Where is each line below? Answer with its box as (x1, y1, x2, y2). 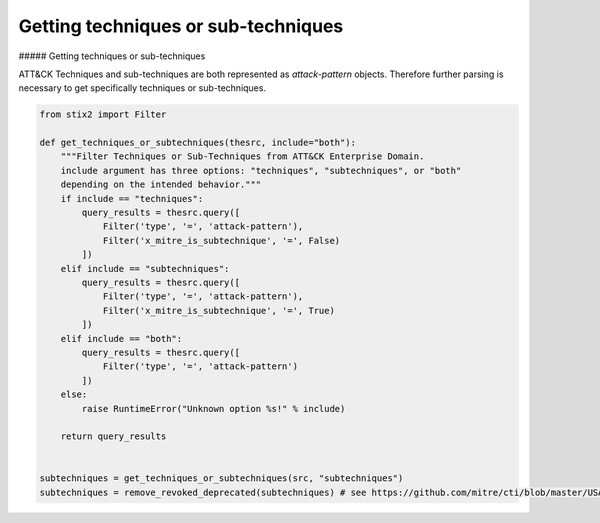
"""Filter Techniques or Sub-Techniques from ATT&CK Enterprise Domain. (60, 151, 425, 162)
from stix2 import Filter (39, 109, 167, 120)
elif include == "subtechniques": (60, 263, 230, 274)
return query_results (60, 431, 167, 442)
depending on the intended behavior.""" (60, 179, 262, 190)
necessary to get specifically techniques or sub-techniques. (18, 82, 267, 94)
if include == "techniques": (60, 193, 204, 204)
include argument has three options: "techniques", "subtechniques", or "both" (60, 165, 462, 176)
